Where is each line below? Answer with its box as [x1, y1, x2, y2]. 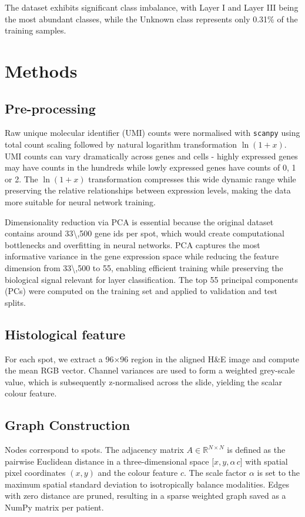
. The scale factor [184, 466, 247, 479]
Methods [5, 58, 78, 82]
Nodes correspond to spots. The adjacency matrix [5, 443, 184, 456]
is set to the [257, 466, 300, 479]
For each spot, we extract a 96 [5, 352, 114, 365]
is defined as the [227, 443, 286, 456]
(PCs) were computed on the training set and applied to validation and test [5, 285, 278, 297]
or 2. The [5, 172, 38, 185]
